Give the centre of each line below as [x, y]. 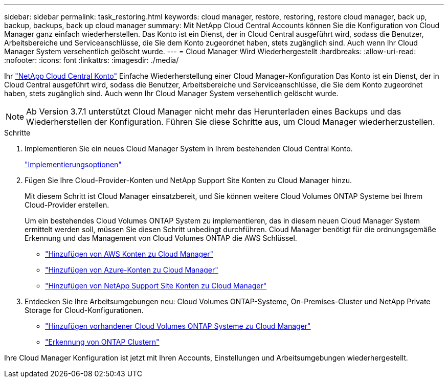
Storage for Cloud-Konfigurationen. [84, 310]
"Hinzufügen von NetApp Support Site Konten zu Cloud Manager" [156, 286]
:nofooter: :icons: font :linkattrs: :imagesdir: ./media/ [92, 60]
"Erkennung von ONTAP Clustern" [102, 342]
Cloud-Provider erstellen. [67, 205]
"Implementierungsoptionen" [73, 164]
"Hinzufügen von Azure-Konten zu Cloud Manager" [132, 270]
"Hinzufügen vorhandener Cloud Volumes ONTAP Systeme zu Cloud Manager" [178, 326]
